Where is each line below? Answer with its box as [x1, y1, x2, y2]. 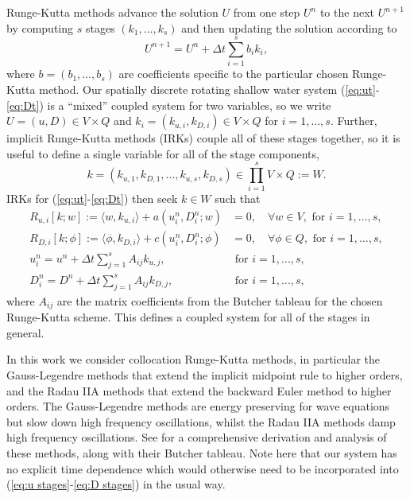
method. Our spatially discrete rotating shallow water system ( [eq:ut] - [39, 80, 380, 97]
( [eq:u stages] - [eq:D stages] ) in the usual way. [6, 476, 226, 492]
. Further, [330, 112, 377, 129]
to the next [319, 4, 374, 20]
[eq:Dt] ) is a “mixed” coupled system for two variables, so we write [6, 96, 331, 113]
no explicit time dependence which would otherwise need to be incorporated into [6, 460, 399, 477]
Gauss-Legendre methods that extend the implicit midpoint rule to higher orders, [6, 366, 403, 383]
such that [215, 190, 261, 207]
